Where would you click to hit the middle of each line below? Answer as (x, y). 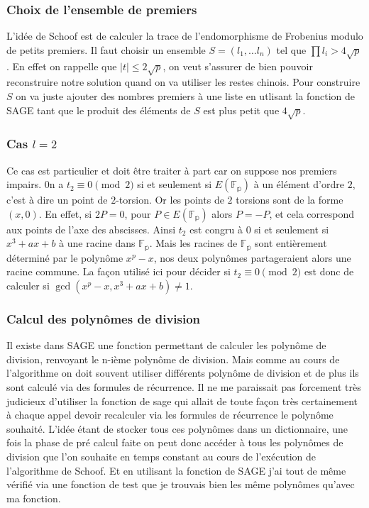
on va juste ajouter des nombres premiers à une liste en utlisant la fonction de (186, 95)
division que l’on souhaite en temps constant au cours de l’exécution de (161, 456)
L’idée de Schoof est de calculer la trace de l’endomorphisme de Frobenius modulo (185, 36)
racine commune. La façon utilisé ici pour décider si (119, 271)
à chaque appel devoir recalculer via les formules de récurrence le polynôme (170, 415)
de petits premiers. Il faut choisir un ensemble (106, 49)
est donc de (329, 271)
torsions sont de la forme (290, 200)
